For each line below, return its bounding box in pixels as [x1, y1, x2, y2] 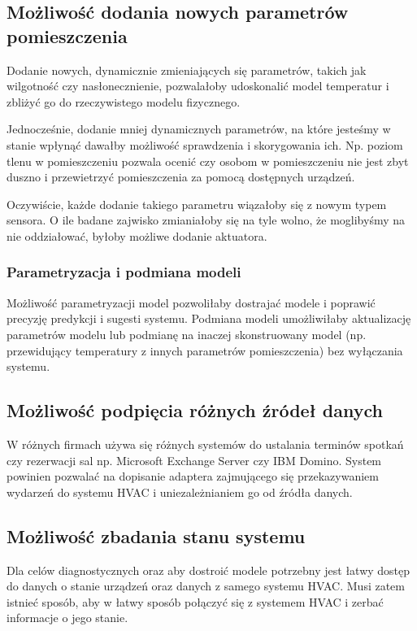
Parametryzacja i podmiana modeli [7, 262, 241, 282]
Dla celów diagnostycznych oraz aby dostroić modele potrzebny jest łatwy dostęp [7, 561, 410, 578]
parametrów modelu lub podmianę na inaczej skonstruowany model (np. [7, 325, 367, 342]
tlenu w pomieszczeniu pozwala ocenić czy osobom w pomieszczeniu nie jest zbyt [7, 152, 409, 169]
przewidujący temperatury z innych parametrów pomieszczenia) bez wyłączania [7, 342, 403, 359]
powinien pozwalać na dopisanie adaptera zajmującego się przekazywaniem [7, 468, 379, 485]
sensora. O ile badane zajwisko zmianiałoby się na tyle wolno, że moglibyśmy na [7, 211, 406, 228]
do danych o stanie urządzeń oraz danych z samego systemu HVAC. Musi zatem [7, 577, 405, 594]
